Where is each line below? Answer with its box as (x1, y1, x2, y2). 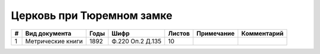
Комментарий (241, 29, 284, 37)
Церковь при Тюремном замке (11, 9, 173, 22)
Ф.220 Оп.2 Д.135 (111, 37, 162, 45)
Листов (168, 29, 190, 37)
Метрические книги (25, 37, 83, 45)
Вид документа (25, 29, 72, 37)
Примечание (196, 29, 235, 37)
